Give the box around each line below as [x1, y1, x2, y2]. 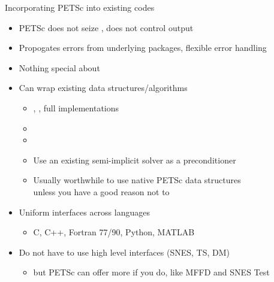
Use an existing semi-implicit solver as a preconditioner [33, 153, 236, 166]
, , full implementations [33, 101, 119, 114]
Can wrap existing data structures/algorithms [19, 81, 188, 94]
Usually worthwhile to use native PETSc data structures [33, 174, 241, 186]
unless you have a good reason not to [33, 185, 170, 198]
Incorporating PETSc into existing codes [5, 1, 155, 13]
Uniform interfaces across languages [19, 205, 150, 218]
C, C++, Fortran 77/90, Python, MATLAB [33, 226, 195, 238]
